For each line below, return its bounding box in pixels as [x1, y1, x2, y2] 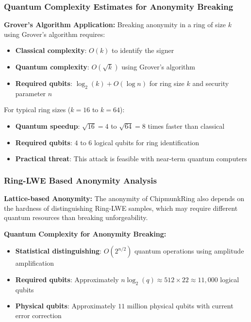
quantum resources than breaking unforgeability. [4, 212, 148, 222]
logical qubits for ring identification [94, 137, 200, 147]
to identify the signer [112, 45, 174, 55]
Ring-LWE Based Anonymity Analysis [4, 174, 157, 186]
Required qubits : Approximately [15, 274, 119, 284]
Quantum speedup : [15, 120, 80, 131]
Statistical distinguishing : [15, 246, 102, 256]
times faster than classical [148, 120, 225, 131]
